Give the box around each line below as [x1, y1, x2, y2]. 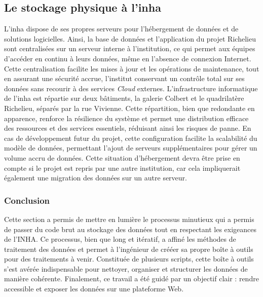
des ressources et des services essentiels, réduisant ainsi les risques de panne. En [4, 123, 251, 133]
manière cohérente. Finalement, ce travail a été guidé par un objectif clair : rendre [4, 273, 259, 284]
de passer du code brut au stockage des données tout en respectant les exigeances [4, 224, 257, 234]
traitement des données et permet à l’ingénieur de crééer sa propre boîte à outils [4, 243, 253, 254]
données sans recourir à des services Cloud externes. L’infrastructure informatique [4, 83, 258, 93]
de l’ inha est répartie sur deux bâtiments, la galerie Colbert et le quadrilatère [4, 93, 244, 103]
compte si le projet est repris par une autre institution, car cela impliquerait [4, 162, 241, 173]
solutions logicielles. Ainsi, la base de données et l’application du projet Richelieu [4, 33, 256, 44]
